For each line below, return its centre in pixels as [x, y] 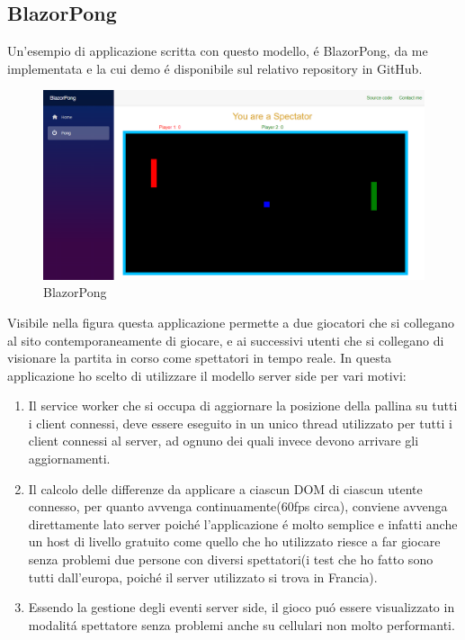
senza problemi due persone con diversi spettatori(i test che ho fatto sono [231, 559]
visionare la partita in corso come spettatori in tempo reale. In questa [200, 358]
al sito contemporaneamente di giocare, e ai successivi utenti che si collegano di [226, 340]
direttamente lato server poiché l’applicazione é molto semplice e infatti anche [243, 523]
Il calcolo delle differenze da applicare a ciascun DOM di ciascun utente [225, 488]
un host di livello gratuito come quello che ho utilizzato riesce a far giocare [234, 541]
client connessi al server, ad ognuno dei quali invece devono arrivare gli [224, 441]
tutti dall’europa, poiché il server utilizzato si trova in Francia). [203, 577]
